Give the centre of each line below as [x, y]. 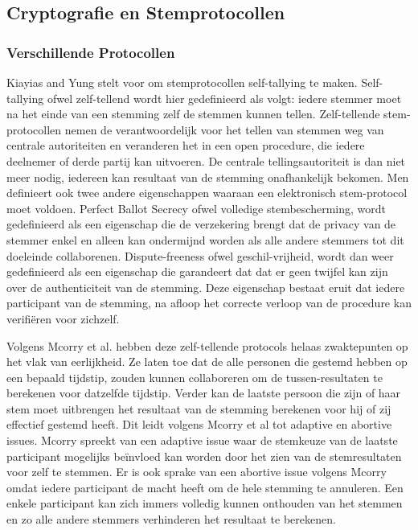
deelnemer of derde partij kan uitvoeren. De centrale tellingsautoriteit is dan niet [206, 160]
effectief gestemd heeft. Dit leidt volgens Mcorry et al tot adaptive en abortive [199, 424]
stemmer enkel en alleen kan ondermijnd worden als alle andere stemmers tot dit [205, 239]
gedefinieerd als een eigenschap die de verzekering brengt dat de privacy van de [201, 224]
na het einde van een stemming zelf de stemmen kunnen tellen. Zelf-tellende [193, 114]
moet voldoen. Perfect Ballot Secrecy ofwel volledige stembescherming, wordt [196, 208]
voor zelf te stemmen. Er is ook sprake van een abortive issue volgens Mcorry [197, 472]
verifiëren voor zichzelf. [63, 318]
